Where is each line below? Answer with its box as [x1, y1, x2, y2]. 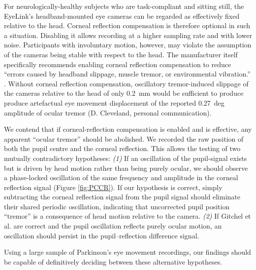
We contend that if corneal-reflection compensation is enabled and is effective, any [4, 124, 252, 134]
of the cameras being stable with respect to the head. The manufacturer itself [4, 49, 238, 59]
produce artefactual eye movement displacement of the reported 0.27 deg [4, 97, 224, 108]
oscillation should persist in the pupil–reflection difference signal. [4, 230, 199, 240]
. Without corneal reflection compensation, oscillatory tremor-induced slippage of [4, 78, 249, 88]
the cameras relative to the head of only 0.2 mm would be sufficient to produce [4, 88, 244, 98]
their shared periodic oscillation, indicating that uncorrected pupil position [4, 201, 230, 211]
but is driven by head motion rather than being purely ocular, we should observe [4, 162, 248, 173]
